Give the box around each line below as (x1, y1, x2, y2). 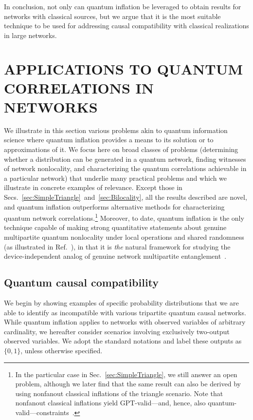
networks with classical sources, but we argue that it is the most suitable (4, 11, 221, 21)
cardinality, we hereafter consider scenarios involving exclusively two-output (4, 326, 230, 336)
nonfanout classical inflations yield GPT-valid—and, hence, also (15, 398, 206, 408)
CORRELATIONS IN (4, 77, 154, 97)
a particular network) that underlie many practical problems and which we (4, 172, 227, 183)
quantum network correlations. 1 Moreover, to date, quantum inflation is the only (4, 211, 244, 223)
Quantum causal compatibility (4, 275, 159, 290)
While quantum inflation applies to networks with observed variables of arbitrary (4, 317, 246, 327)
